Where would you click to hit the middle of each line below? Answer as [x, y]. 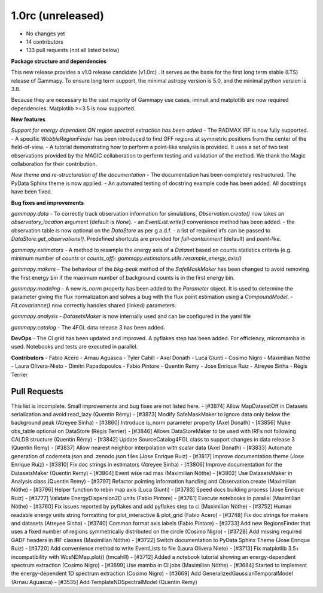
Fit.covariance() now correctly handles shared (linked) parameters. [94, 305]
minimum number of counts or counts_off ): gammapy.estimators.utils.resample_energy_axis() [127, 258]
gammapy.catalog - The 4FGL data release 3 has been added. [88, 327]
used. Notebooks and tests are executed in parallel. [74, 347]
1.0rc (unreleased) [57, 16]
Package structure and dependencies [59, 61]
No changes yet [45, 34]
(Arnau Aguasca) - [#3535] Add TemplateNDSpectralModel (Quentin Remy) [104, 582]
